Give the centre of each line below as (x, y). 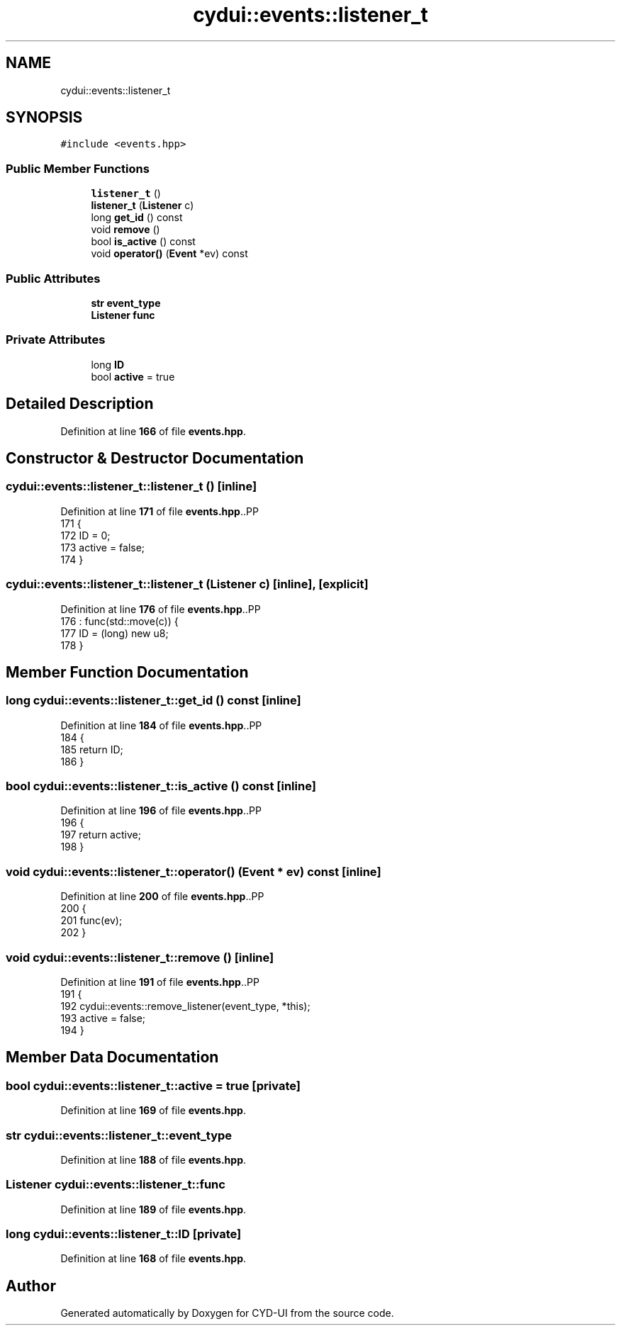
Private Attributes (56, 340)
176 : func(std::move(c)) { (119, 621)
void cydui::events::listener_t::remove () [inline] (140, 957)
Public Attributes (53, 278)
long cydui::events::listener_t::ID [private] (124, 1234)
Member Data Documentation (112, 1057)
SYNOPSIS (44, 118)
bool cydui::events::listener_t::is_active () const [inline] (161, 786)
